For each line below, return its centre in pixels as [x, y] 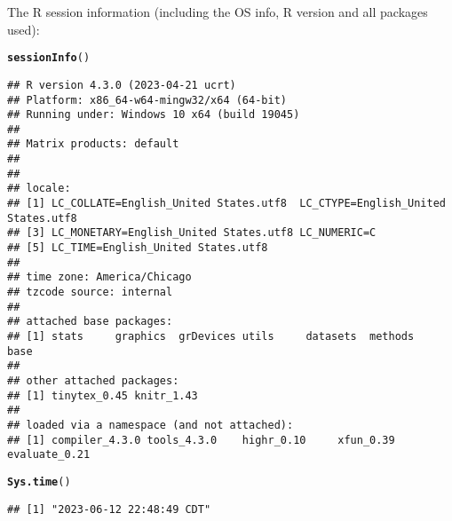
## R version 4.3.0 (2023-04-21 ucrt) [122, 85]
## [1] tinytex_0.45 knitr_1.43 [103, 395]
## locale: [39, 189]
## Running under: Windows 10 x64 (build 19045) [154, 115]
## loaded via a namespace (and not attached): [151, 425]
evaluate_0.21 [49, 455]
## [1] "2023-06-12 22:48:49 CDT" [109, 509]
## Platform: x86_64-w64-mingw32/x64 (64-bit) [147, 100]
